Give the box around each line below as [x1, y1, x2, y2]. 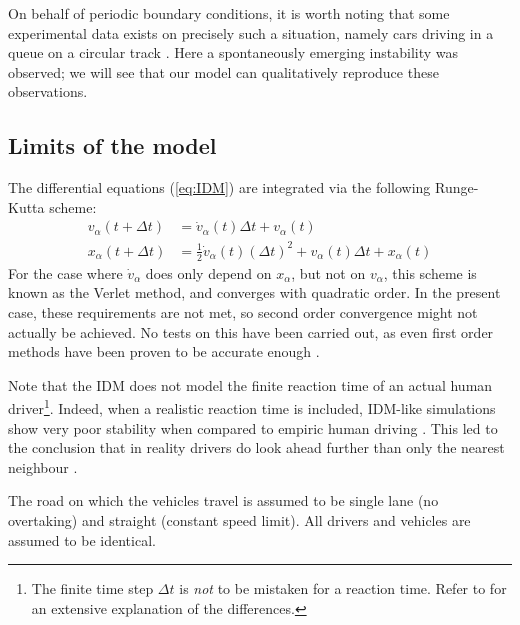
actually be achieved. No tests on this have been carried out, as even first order [8, 321, 494, 342]
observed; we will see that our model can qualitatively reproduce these [8, 61, 439, 82]
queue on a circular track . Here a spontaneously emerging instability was [8, 42, 459, 63]
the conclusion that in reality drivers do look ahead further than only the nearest [8, 437, 505, 458]
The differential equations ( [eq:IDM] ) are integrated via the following [8, 177, 431, 198]
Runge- [435, 177, 479, 198]
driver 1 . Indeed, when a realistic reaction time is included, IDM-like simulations [8, 395, 496, 418]
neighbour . [8, 456, 78, 477]
